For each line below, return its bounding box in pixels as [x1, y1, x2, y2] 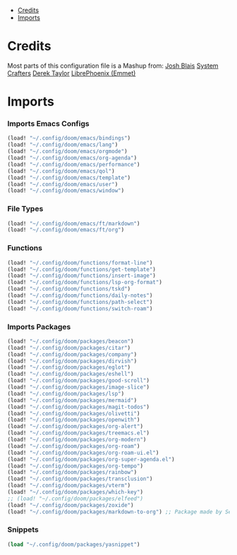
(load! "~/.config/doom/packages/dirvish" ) [7, 358, 138, 365]
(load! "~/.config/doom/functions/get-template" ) [7, 266, 157, 273]
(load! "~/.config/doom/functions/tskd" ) [7, 286, 131, 293]
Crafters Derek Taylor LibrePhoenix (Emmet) [7, 68, 136, 77]
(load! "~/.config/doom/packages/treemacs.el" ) [7, 429, 150, 437]
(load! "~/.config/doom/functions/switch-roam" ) [7, 305, 153, 312]
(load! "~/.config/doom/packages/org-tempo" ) [7, 462, 143, 470]
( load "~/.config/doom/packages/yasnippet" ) [7, 541, 140, 548]
